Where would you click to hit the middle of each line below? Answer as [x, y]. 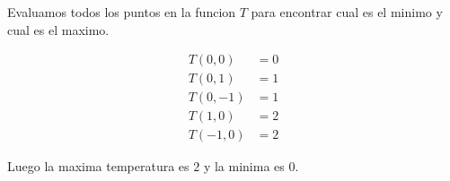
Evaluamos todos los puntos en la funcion [122, 12]
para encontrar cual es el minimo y [347, 12]
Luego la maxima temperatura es [98, 166]
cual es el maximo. [58, 29]
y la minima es [244, 166]
